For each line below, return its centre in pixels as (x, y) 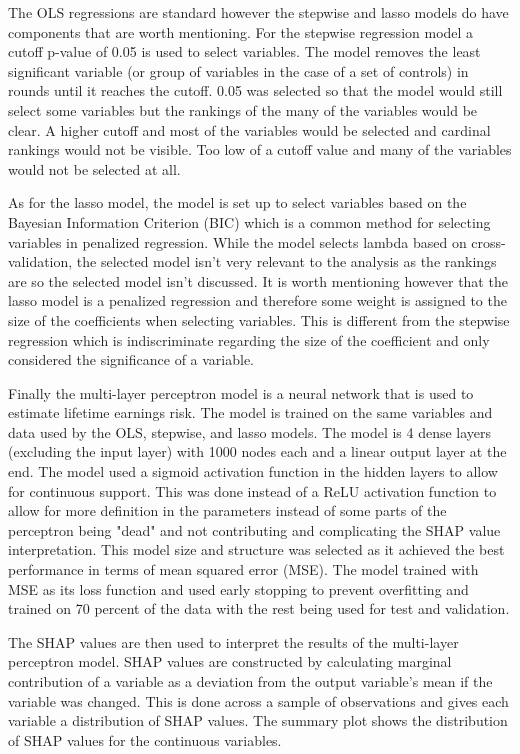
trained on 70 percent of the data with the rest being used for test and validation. (259, 608)
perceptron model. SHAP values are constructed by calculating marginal (230, 661)
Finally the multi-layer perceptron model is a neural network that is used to (241, 392)
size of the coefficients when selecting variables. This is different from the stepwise (259, 319)
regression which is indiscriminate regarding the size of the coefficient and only (249, 339)
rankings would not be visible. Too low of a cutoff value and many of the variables (260, 149)
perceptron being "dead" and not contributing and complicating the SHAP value (254, 529)
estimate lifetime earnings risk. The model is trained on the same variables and (250, 412)
